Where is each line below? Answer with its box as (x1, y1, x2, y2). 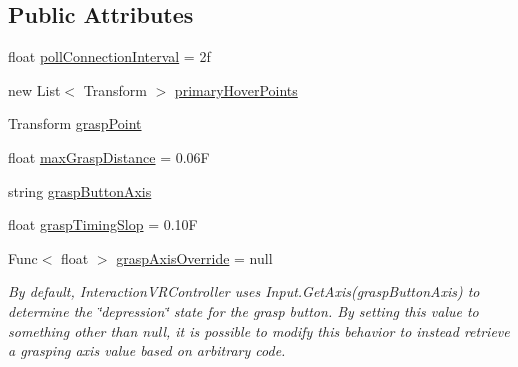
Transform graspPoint (8, 113, 142, 134)
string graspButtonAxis (8, 180, 152, 201)
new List (8, 79, 61, 100)
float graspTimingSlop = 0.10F (8, 214, 198, 235)
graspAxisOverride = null (116, 247, 273, 268)
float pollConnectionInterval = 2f (8, 46, 211, 67)
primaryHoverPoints (174, 79, 298, 100)
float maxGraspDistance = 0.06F (8, 146, 210, 167)
